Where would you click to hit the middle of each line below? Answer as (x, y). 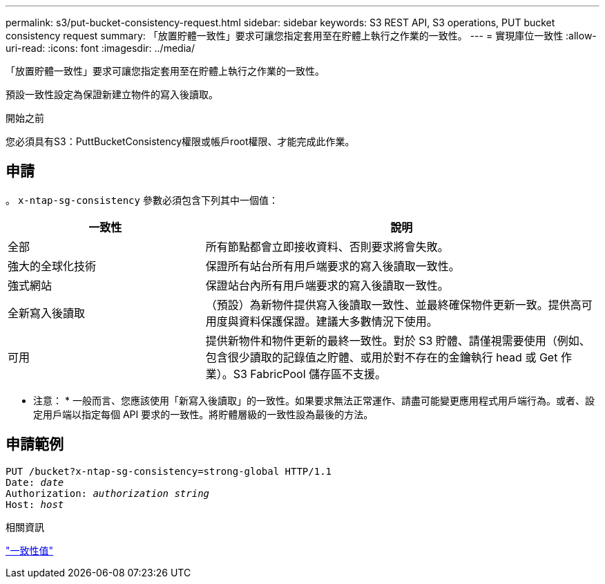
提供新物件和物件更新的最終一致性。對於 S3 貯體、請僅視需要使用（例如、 (398, 340)
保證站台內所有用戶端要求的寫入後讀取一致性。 (327, 285)
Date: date (35, 482)
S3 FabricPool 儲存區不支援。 (310, 374)
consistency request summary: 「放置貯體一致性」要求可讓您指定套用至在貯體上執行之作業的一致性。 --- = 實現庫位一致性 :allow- (301, 36)
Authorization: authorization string (108, 493)
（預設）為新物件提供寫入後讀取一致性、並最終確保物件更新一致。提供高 (393, 304)
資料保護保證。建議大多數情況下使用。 (338, 321)
